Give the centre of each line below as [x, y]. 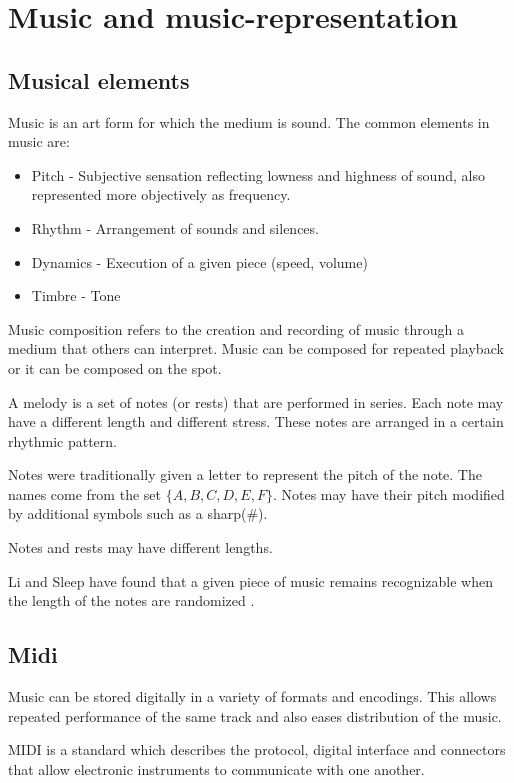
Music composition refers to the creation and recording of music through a [236, 328]
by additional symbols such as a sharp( [127, 513]
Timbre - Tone [76, 295]
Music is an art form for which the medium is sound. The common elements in [249, 121]
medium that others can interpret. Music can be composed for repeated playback [256, 348]
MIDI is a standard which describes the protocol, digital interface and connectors [257, 749]
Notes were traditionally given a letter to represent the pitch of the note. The [245, 474]
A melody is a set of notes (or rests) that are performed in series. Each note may [256, 401]
